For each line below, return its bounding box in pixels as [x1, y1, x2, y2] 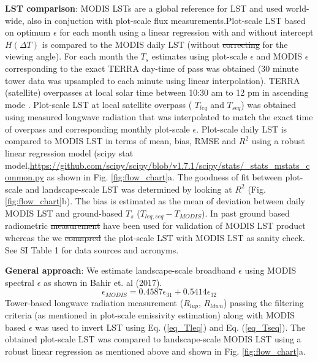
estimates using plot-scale [151, 50, 248, 63]
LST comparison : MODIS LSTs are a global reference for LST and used [5, 2, 283, 14]
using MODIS [244, 264, 297, 277]
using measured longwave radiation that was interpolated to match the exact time [5, 110, 313, 123]
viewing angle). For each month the [5, 50, 138, 63]
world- [286, 2, 309, 14]
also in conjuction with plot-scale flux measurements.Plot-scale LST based [27, 13, 306, 26]
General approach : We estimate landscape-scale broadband [5, 264, 236, 277]
